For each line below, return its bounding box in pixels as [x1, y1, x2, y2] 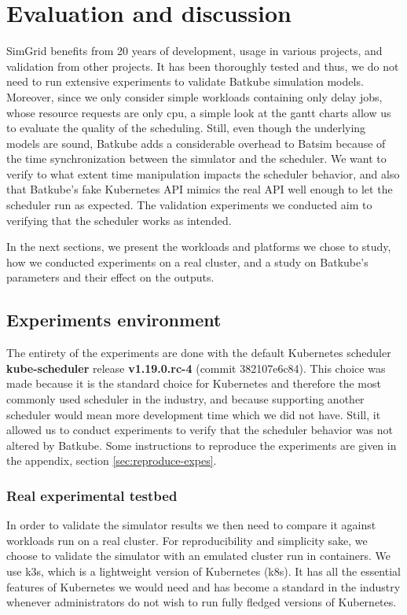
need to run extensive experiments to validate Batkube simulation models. [6, 73, 364, 90]
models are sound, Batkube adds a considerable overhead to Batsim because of [6, 134, 386, 151]
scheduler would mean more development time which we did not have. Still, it [6, 406, 381, 422]
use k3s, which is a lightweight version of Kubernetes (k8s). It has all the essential [6, 562, 401, 579]
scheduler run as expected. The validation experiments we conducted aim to [6, 197, 372, 213]
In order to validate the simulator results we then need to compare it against [6, 517, 376, 533]
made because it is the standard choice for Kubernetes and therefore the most [6, 375, 381, 392]
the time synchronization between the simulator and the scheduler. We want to [6, 150, 387, 167]
